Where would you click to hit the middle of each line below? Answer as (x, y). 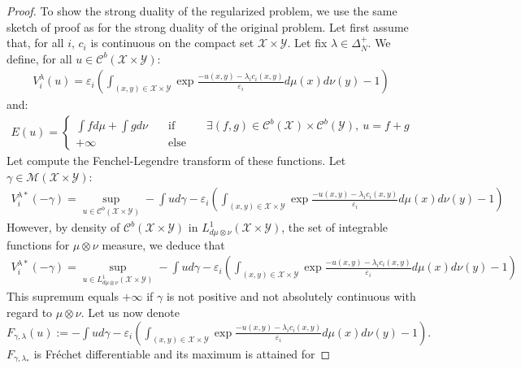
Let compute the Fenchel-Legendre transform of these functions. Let (176, 161)
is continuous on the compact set (172, 43)
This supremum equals (63, 296)
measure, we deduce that (163, 244)
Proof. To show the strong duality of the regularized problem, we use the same (202, 11)
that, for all (35, 43)
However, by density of (63, 227)
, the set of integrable (335, 227)
